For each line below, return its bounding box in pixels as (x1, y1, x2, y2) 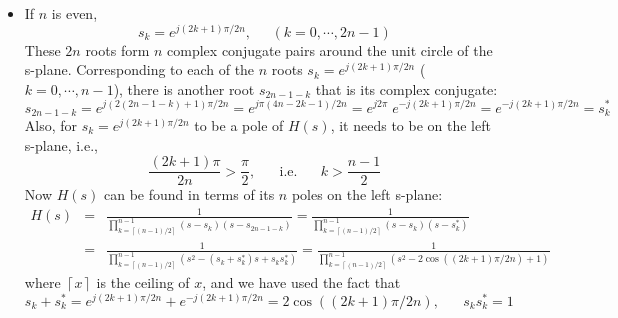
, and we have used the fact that (202, 272, 401, 293)
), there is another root (113, 78, 255, 99)
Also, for (24, 114, 78, 135)
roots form (85, 39, 150, 60)
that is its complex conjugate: (315, 78, 498, 99)
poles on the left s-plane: (291, 184, 443, 205)
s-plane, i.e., (24, 134, 98, 155)
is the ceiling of (96, 272, 190, 293)
